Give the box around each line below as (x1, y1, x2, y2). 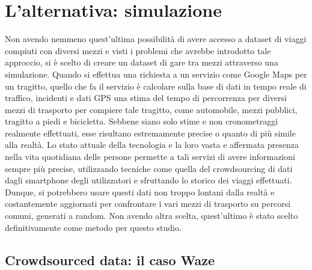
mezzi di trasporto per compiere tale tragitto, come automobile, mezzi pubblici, (5, 103, 298, 115)
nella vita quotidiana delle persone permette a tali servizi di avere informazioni (5, 150, 295, 163)
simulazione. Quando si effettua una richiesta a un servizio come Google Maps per (5, 67, 307, 80)
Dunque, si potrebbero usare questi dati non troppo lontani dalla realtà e (5, 185, 275, 198)
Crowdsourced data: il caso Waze (5, 250, 215, 269)
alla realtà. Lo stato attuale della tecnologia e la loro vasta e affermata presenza (5, 138, 299, 151)
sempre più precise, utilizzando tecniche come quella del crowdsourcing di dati (5, 162, 293, 174)
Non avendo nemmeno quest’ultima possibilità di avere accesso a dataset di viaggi (5, 32, 307, 45)
